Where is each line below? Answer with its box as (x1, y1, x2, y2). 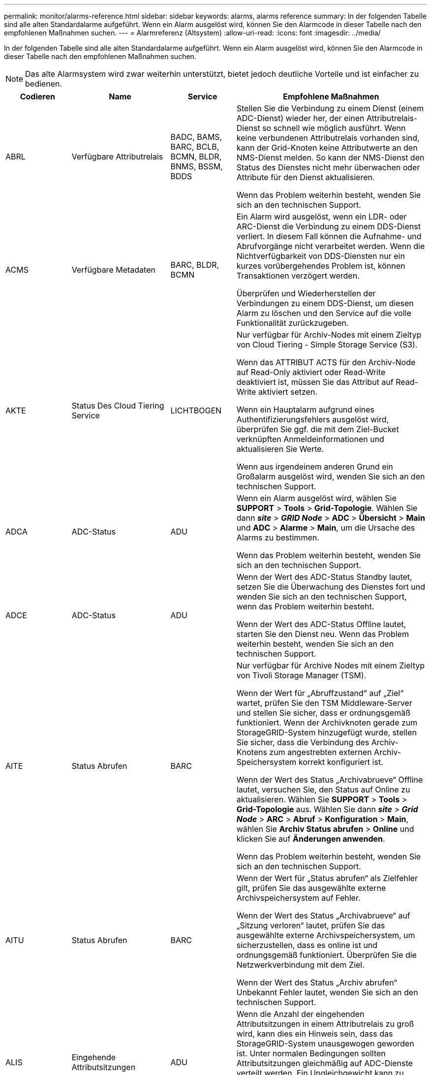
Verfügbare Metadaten (71, 265, 155, 275)
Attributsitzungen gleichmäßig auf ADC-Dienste (236, 1058, 413, 1068)
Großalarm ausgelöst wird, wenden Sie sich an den (236, 472, 425, 481)
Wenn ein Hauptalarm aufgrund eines (236, 405, 375, 414)
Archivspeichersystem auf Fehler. (236, 893, 361, 903)
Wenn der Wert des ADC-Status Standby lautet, (236, 572, 412, 582)
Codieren (20, 92, 55, 101)
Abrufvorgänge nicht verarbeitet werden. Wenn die (236, 241, 425, 251)
